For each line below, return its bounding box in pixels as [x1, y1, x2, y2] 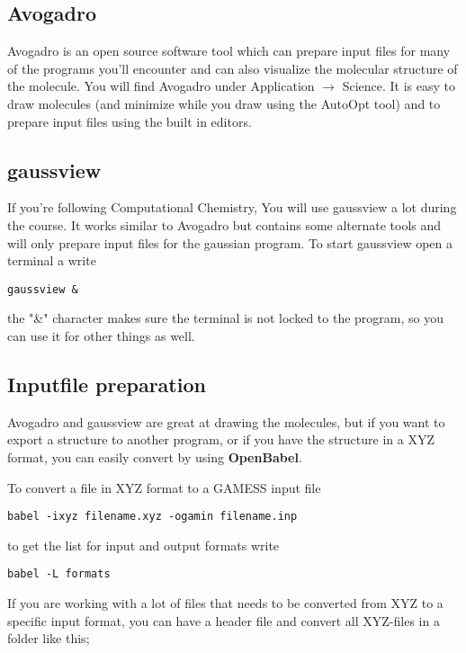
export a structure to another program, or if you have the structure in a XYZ [7, 430, 435, 449]
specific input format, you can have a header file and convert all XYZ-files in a [7, 611, 440, 630]
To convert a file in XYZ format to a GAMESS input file [7, 478, 321, 496]
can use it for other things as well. [7, 326, 195, 344]
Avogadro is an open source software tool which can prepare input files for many [7, 41, 451, 60]
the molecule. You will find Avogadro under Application [7, 76, 315, 95]
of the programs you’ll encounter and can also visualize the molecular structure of [7, 58, 458, 77]
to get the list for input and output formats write [7, 535, 280, 554]
